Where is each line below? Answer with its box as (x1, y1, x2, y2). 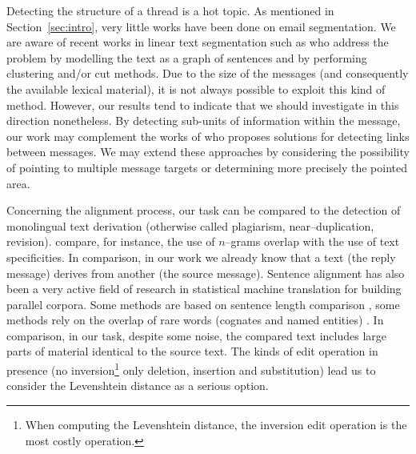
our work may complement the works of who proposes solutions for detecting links (6, 127, 410, 144)
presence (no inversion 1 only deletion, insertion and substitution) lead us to (6, 360, 376, 378)
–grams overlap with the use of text (225, 233, 400, 250)
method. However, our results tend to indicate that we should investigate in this (6, 96, 399, 113)
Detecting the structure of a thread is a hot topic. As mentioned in (6, 2, 334, 18)
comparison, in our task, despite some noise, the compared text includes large (6, 327, 387, 344)
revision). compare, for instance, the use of (6, 233, 215, 250)
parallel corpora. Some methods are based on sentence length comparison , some (6, 295, 400, 312)
